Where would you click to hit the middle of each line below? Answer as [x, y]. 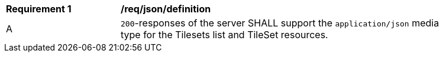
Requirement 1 [39, 9]
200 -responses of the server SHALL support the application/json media [280, 23]
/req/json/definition [166, 9]
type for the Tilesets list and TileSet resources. [224, 35]
